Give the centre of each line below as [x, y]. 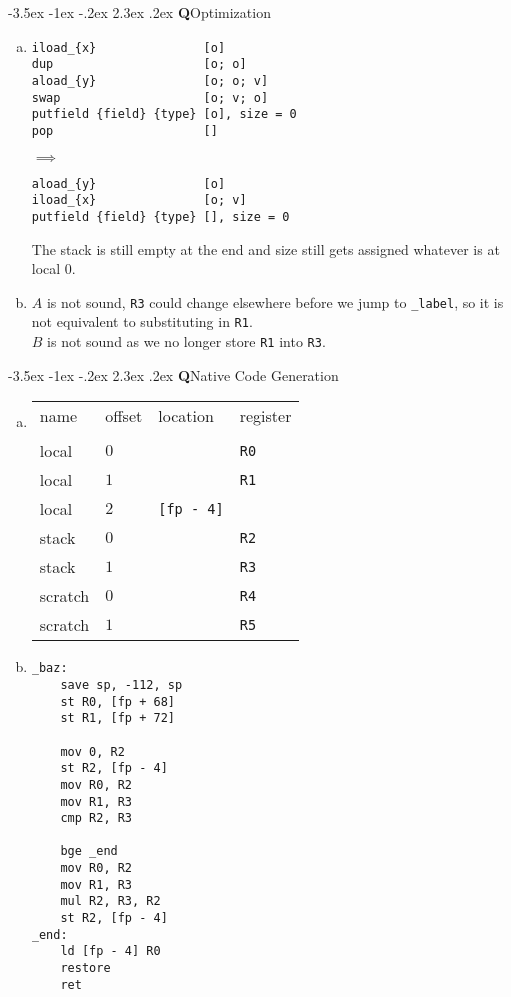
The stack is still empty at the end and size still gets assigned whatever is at [265, 248]
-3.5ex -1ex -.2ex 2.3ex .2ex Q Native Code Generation [173, 374]
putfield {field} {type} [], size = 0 [160, 216]
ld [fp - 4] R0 [110, 951]
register [265, 416]
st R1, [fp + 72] [117, 718]
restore [85, 968]
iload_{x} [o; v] [139, 200]
